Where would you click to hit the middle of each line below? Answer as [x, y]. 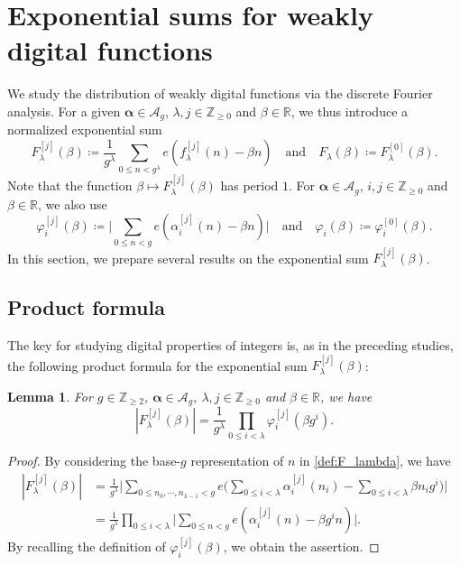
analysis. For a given [64, 111]
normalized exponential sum [85, 130]
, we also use [72, 204]
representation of [237, 461]
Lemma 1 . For [50, 396]
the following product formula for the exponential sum [157, 365]
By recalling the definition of [87, 546]
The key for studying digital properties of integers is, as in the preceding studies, [230, 344]
